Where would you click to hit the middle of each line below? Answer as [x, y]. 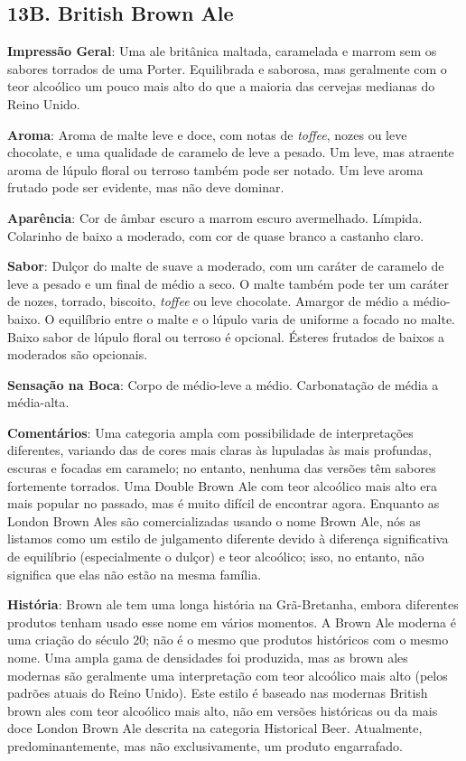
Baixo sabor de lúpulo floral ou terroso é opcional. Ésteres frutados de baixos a [226, 336]
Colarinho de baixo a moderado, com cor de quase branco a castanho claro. [216, 235]
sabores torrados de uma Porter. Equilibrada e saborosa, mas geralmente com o [227, 68]
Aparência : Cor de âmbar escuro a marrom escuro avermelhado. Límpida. [215, 217]
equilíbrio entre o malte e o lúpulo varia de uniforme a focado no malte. [257, 318]
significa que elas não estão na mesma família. [135, 574]
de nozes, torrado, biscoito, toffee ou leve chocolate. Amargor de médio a [208, 301]
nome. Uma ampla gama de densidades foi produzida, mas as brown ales [208, 658]
